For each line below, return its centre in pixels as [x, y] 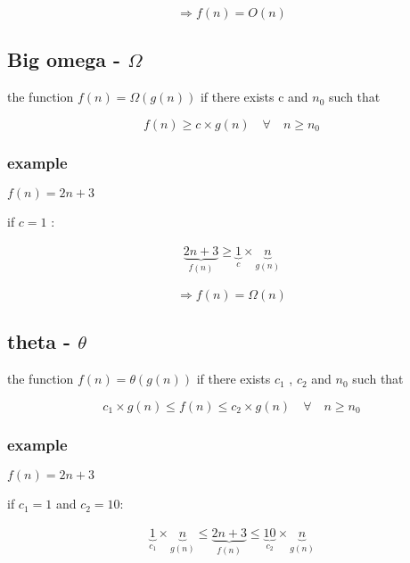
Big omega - [64, 59]
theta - [39, 341]
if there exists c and [254, 97]
